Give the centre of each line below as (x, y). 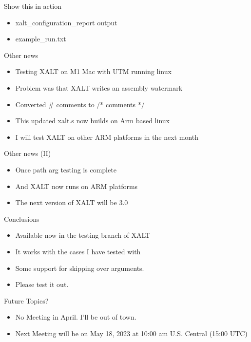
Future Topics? (26, 300)
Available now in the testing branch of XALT (83, 235)
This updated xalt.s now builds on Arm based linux (92, 121)
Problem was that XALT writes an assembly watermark (99, 87)
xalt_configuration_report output (66, 22)
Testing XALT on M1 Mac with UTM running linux (93, 71)
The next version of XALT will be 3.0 (72, 202)
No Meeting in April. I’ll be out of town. (76, 317)
